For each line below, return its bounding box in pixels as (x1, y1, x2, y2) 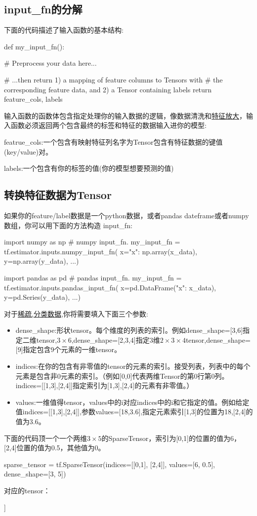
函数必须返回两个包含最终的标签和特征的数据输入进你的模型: (10, 120, 207, 130)
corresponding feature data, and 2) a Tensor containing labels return (4, 84, 212, 94)
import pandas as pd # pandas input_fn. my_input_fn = (4, 272, 182, 282)
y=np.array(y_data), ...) (4, 256, 79, 266)
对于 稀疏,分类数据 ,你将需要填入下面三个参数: (4, 308, 148, 318)
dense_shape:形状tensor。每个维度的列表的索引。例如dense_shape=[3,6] (15, 325, 243, 335)
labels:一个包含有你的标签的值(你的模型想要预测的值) (4, 163, 174, 173)
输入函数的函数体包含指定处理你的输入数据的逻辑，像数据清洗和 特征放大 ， (4, 110, 246, 120)
